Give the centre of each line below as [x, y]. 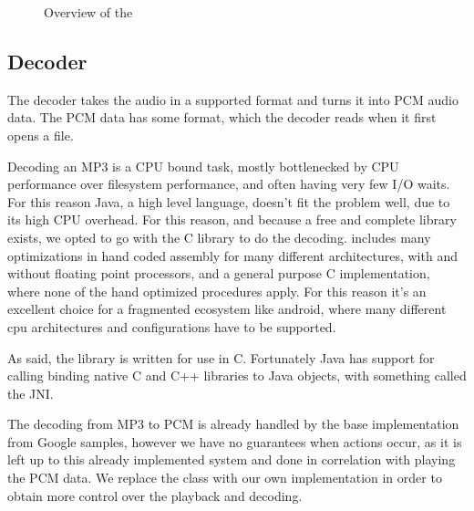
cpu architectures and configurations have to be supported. [172, 326]
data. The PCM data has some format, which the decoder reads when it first [222, 117]
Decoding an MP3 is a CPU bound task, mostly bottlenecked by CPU [203, 166]
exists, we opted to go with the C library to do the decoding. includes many [219, 237]
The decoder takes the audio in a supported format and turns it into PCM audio [233, 99]
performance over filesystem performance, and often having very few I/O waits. [229, 184]
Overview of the [88, 12]
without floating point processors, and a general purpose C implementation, [219, 273]
